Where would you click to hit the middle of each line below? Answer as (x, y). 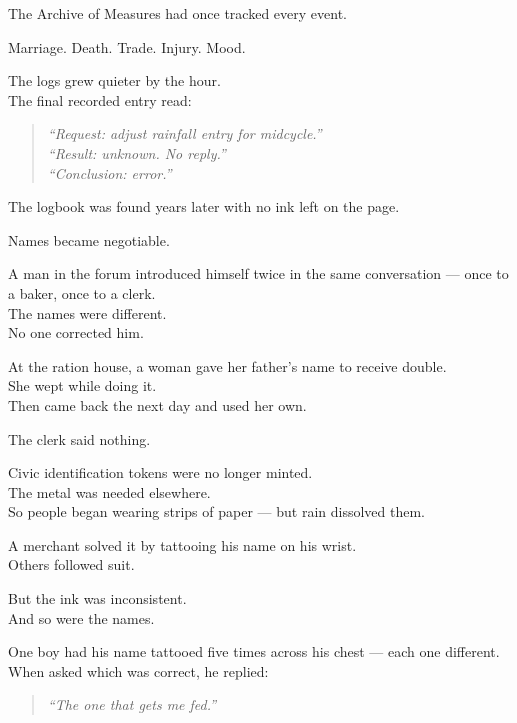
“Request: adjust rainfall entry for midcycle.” (184, 133)
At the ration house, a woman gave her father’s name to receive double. (227, 365)
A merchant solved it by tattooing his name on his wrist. (182, 544)
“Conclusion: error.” (109, 172)
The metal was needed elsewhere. (109, 491)
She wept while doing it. (82, 385)
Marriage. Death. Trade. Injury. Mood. (127, 46)
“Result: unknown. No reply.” (136, 152)
